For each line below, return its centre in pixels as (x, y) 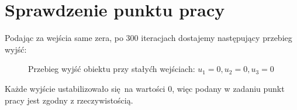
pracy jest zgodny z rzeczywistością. (69, 100)
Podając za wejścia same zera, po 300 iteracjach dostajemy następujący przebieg (148, 38)
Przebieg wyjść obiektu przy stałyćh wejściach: (112, 69)
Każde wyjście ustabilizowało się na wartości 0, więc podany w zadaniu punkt (145, 88)
